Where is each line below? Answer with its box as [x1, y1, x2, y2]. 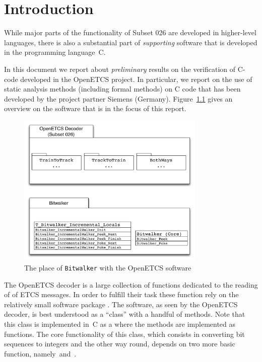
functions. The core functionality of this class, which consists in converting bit [4, 328, 245, 339]
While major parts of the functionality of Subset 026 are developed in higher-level [4, 27, 256, 38]
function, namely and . [4, 348, 77, 358]
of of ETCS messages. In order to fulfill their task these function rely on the [4, 289, 239, 300]
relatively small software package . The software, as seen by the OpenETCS [4, 299, 238, 309]
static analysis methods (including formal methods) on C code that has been [4, 83, 241, 94]
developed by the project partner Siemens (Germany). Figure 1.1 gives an [4, 93, 233, 104]
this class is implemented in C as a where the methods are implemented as [4, 319, 236, 329]
